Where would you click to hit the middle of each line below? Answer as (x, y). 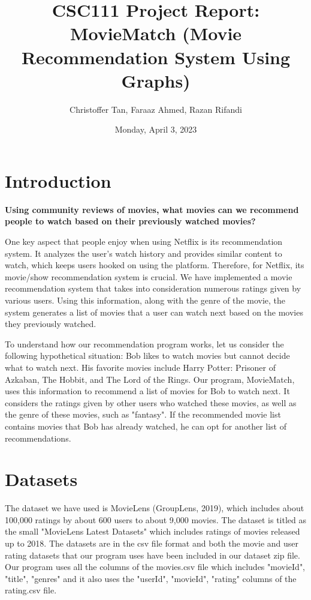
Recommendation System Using (156, 57)
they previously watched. (51, 324)
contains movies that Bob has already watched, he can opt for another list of (146, 426)
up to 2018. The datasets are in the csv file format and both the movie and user (152, 543)
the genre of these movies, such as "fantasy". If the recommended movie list (143, 414)
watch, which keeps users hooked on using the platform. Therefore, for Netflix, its (155, 265)
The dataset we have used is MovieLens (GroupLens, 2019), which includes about (155, 508)
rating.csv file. (31, 590)
